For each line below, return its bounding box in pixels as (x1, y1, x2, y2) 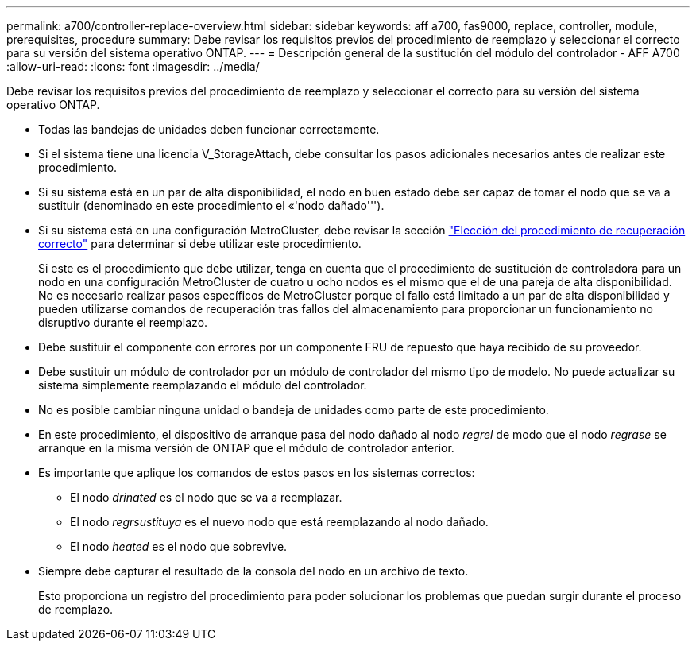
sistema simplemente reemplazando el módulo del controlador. (38, 378, 367, 392)
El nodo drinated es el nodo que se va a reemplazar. (70, 490, 342, 504)
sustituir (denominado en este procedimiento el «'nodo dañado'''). (38, 199, 385, 212)
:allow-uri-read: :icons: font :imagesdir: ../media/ (6, 60, 260, 73)
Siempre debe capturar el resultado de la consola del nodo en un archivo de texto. (38, 564, 469, 578)
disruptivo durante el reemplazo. (38, 316, 208, 329)
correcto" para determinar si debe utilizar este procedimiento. (38, 237, 362, 250)
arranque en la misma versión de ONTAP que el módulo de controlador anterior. (38, 441, 454, 455)
